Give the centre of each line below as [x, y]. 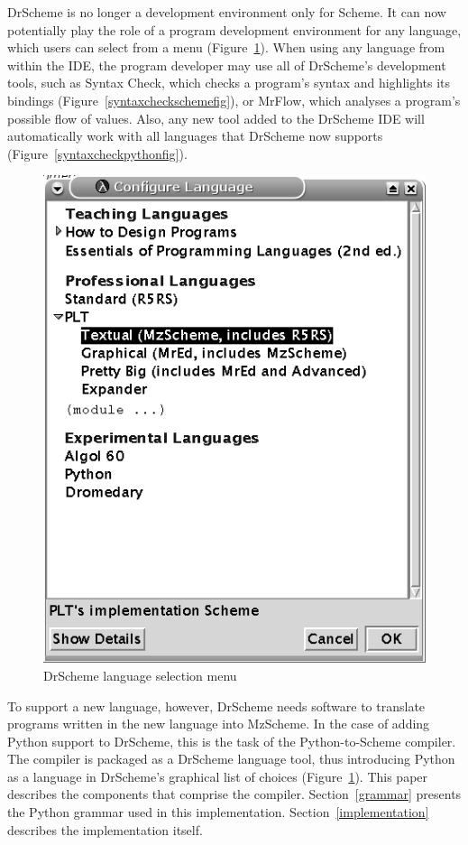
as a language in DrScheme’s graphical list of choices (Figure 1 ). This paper [218, 776]
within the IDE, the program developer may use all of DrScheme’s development [227, 65]
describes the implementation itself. [105, 829]
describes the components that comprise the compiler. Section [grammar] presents [234, 794]
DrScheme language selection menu [140, 675]
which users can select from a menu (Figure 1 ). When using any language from [226, 47]
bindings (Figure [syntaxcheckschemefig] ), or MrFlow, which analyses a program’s [234, 100]
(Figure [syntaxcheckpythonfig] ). [97, 153]
